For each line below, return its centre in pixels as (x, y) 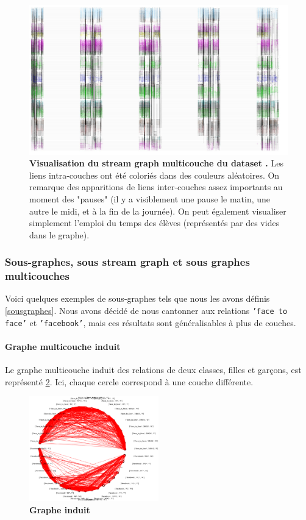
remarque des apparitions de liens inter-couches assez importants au (156, 187)
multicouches (37, 276)
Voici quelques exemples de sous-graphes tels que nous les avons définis (137, 298)
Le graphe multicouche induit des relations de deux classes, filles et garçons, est (153, 370)
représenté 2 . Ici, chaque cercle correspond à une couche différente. (129, 381)
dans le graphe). (59, 234)
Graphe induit (60, 509)
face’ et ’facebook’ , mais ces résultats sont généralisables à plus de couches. (151, 322)
